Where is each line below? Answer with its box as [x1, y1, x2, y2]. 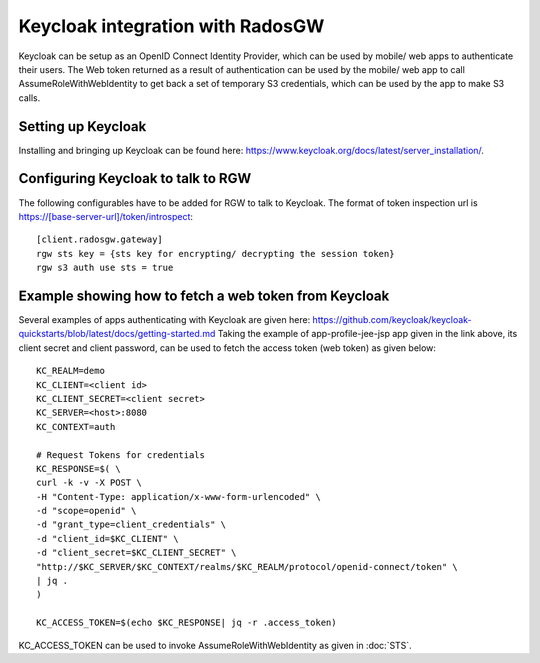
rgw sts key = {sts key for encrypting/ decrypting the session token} [36, 248, 395, 259]
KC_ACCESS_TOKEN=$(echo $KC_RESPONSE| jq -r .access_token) [36, 617, 337, 629]
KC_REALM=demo [36, 365, 105, 377]
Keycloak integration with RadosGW [18, 15, 325, 37]
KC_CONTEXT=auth [36, 421, 116, 432]
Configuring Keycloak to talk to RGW [18, 170, 252, 187]
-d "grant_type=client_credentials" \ [36, 519, 227, 530]
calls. [18, 91, 41, 104]
